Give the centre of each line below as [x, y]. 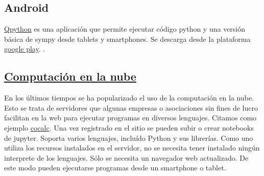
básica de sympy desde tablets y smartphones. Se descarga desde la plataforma [127, 39]
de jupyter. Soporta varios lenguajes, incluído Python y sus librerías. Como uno [129, 137]
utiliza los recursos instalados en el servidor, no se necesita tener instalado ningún [132, 148]
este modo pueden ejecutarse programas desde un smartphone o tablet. [115, 168]
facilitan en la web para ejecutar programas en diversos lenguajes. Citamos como [130, 118]
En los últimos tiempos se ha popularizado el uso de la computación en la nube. [129, 98]
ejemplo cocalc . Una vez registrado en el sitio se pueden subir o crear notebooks [129, 127]
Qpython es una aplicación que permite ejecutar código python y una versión [125, 29]
